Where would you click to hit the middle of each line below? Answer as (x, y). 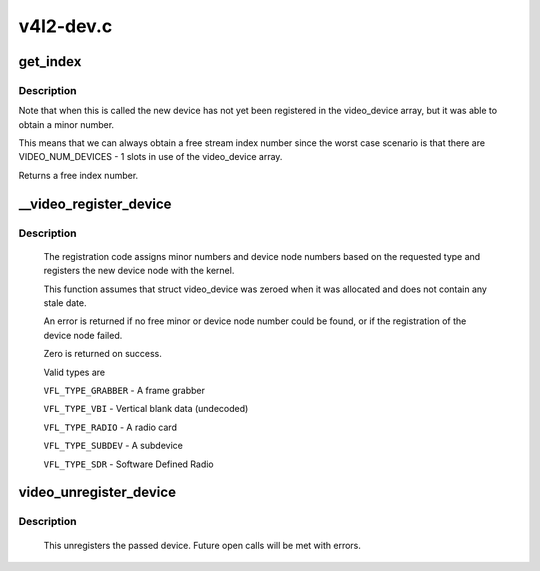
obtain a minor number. (66, 124)
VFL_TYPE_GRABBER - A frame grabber (124, 390)
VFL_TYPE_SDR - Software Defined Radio (128, 464)
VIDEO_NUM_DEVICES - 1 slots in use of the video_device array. (150, 157)
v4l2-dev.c (65, 26)
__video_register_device (95, 203)
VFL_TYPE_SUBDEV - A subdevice (113, 446)
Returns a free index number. (78, 175)
